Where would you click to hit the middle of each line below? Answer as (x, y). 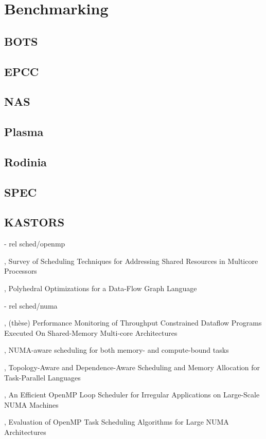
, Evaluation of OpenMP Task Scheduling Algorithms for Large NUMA (117, 422)
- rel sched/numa (31, 305)
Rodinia (25, 161)
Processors (21, 271)
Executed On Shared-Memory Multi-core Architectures (91, 332)
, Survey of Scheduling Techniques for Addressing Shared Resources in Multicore (131, 261)
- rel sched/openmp (35, 244)
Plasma (24, 132)
